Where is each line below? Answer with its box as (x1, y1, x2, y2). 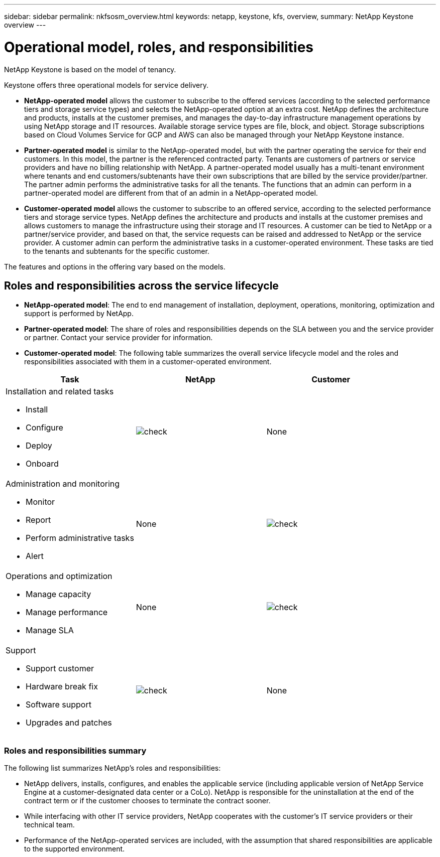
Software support (26, 699, 91, 710)
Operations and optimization (6, 571, 113, 582)
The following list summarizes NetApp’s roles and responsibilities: (4, 764, 221, 773)
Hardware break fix (26, 681, 98, 692)
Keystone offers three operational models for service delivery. (4, 80, 208, 89)
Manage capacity (26, 589, 91, 600)
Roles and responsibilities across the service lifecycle (4, 279, 279, 292)
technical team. (24, 820, 75, 829)
